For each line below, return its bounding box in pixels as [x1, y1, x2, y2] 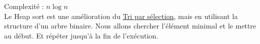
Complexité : [4, 1, 44, 11]
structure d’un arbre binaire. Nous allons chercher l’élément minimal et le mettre [4, 20, 256, 31]
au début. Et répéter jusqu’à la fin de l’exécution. [4, 30, 158, 40]
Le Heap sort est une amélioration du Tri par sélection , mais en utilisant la [4, 10, 238, 21]
